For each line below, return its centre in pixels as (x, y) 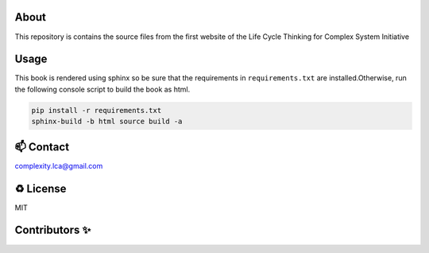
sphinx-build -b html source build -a (107, 122)
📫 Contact (42, 147)
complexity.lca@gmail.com (59, 165)
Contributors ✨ (53, 230)
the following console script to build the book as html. (102, 89)
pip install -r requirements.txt (97, 110)
